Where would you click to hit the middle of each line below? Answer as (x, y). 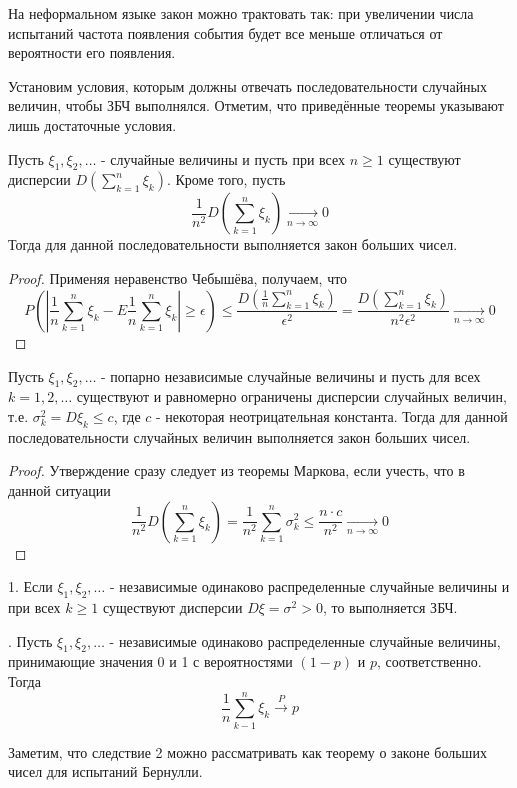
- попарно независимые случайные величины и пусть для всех (291, 375)
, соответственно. (429, 661)
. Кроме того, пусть (226, 179)
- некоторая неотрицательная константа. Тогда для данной (332, 415)
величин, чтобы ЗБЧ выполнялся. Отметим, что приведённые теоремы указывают (256, 105)
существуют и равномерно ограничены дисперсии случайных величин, (291, 396)
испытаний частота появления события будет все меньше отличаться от (225, 32)
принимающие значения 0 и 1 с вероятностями (150, 661)
